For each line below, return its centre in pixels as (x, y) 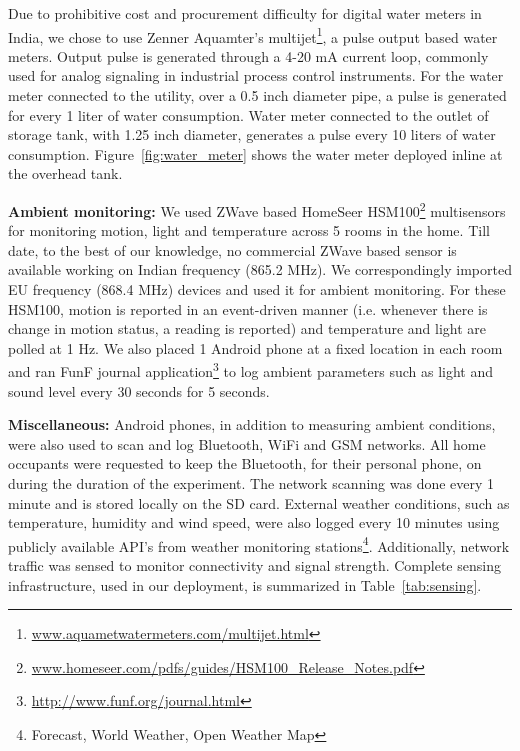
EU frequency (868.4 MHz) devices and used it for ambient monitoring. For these (257, 289)
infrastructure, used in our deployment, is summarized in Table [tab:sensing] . (245, 584)
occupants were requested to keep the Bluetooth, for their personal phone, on (245, 463)
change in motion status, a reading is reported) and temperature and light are (247, 328)
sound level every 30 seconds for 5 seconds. (139, 390)
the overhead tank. (65, 173)
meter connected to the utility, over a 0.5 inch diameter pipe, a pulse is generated (257, 95)
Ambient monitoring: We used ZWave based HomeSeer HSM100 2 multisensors (257, 209)
